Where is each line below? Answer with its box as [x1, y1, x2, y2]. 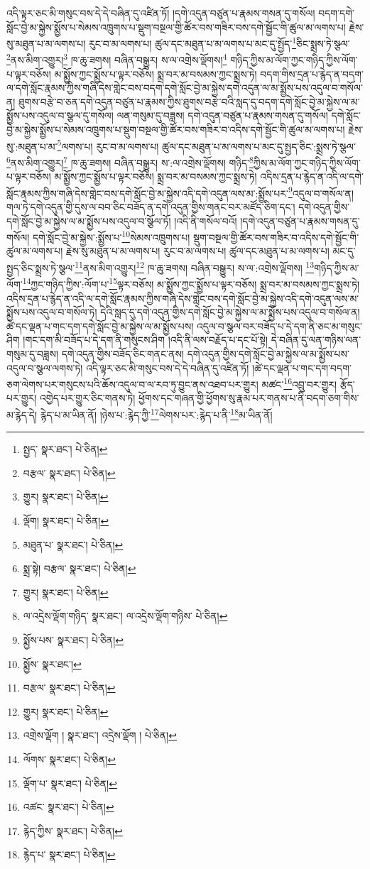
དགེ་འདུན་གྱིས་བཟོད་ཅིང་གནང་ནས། [61, 346, 185, 361]
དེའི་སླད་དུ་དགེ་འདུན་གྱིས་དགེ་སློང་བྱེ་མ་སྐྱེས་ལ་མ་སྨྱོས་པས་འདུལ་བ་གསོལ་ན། [100, 305, 360, 319]
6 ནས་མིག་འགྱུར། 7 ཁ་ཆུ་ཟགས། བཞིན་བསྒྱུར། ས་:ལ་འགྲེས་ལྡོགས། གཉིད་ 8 [6, 153, 254, 170]
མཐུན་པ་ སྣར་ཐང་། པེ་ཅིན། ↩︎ [23, 537, 124, 552]
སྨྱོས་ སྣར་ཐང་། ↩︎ [23, 656, 82, 671]
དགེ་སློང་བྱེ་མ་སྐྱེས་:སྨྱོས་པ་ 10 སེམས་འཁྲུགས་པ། [32, 228, 190, 244]
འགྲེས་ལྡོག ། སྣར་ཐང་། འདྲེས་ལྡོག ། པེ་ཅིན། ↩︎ [23, 728, 177, 743]
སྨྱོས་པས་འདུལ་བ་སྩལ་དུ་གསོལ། [6, 108, 114, 123]
